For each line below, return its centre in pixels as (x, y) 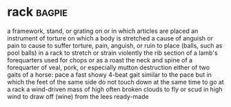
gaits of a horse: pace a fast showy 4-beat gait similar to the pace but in (110, 74)
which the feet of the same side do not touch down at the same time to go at (115, 82)
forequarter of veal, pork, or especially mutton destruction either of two (109, 67)
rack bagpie (37, 12)
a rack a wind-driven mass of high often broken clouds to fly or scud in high (115, 89)
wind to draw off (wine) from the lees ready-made (78, 96)
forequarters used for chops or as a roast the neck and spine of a (100, 60)
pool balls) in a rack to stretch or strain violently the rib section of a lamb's (113, 53)
